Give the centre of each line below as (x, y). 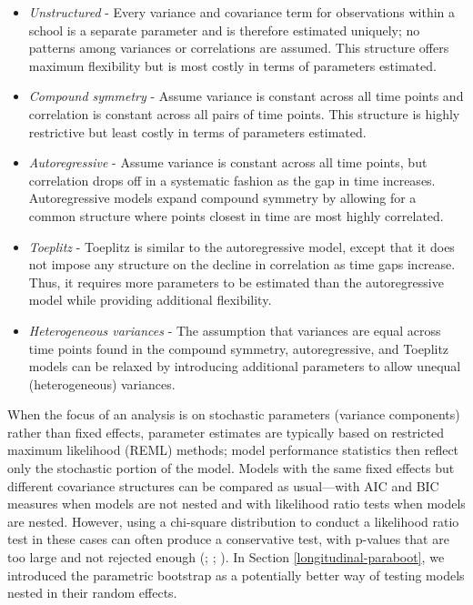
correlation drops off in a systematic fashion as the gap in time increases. (232, 180)
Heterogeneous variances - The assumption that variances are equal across (235, 330)
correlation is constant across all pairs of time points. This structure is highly (244, 113)
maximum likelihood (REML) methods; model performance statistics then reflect (233, 450)
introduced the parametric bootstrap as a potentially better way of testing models (236, 575)
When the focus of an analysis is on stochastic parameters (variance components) (234, 414)
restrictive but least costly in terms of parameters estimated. (197, 131)
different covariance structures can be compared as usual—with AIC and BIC (223, 485)
